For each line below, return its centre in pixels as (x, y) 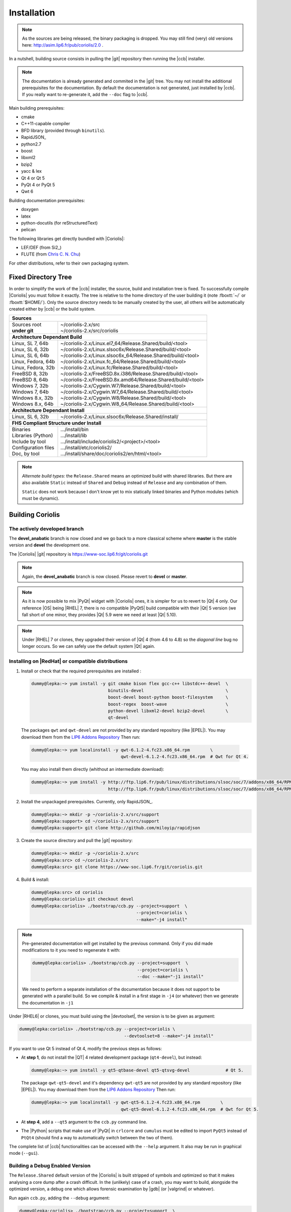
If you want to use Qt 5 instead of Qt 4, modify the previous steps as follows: (86, 1048)
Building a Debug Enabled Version (50, 1166)
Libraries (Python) (32, 435)
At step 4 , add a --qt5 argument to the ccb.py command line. (84, 1122)
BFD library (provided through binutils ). (63, 130)
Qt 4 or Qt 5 (33, 178)
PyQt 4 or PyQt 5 (38, 185)
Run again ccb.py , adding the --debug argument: (59, 1198)
